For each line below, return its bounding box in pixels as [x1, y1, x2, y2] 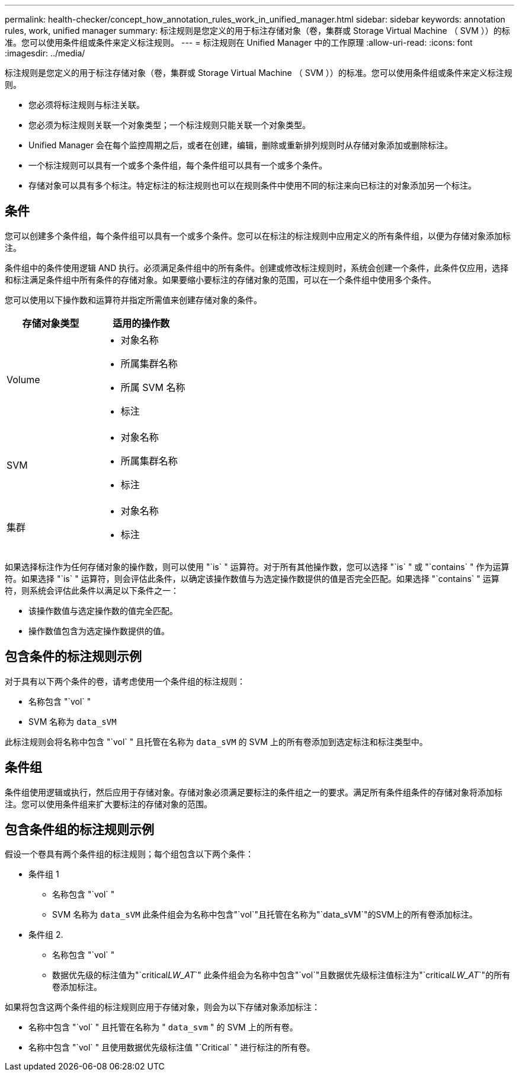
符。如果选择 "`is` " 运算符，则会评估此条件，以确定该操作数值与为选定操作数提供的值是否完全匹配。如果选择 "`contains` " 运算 [5, 573, 499, 584]
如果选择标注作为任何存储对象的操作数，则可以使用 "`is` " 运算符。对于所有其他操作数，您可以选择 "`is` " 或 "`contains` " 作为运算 [5, 561, 510, 572]
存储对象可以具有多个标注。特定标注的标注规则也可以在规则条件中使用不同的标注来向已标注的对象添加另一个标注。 [28, 180, 476, 190]
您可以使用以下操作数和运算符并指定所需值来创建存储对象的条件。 [5, 294, 262, 305]
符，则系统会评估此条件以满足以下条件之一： [5, 585, 179, 596]
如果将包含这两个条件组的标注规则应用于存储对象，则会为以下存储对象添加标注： [5, 1002, 320, 1013]
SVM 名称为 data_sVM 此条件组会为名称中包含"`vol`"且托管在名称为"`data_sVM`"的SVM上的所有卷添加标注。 [52, 909, 478, 920]
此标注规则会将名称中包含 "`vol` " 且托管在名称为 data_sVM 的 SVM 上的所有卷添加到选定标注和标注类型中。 [5, 736, 428, 747]
